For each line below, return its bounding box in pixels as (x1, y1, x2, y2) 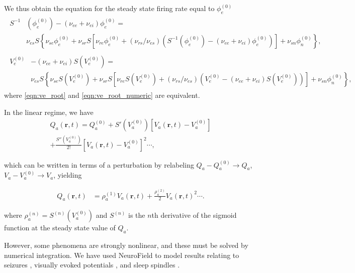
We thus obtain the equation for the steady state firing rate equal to (4, 3, 215, 13)
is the (128, 210, 145, 220)
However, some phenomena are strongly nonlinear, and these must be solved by (4, 240, 248, 250)
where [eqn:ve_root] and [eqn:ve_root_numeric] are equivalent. (4, 89, 200, 100)
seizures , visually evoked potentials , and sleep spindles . (4, 259, 180, 270)
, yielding (53, 170, 82, 180)
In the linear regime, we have (4, 106, 94, 117)
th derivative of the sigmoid (151, 210, 237, 220)
